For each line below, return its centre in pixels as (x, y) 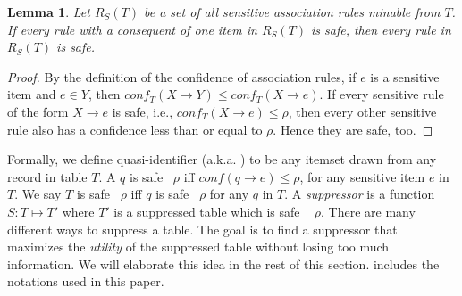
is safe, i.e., (143, 111)
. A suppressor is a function (360, 194)
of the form (38, 111)
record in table (47, 176)
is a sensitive (405, 76)
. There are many (368, 211)
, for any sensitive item (362, 176)
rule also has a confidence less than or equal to (135, 129)
